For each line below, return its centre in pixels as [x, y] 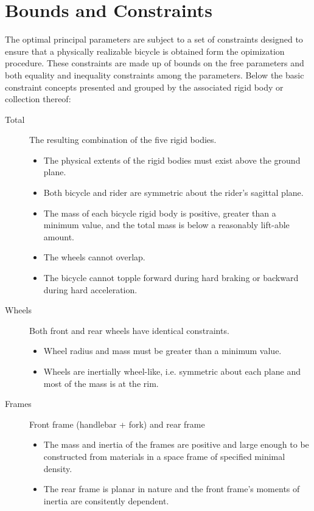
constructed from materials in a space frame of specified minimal [164, 456]
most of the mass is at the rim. [101, 383]
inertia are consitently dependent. [106, 500]
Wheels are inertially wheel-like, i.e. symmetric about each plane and [172, 371]
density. [58, 468]
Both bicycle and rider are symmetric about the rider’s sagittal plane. [173, 193]
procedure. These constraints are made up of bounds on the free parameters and [155, 63]
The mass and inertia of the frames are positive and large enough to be [176, 444]
